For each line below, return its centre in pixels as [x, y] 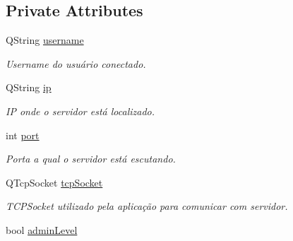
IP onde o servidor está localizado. [80, 111]
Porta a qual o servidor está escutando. [91, 159]
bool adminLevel [42, 229]
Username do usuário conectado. [76, 63]
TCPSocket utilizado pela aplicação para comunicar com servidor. [147, 206]
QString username [45, 40]
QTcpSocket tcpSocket [54, 182]
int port [23, 135]
